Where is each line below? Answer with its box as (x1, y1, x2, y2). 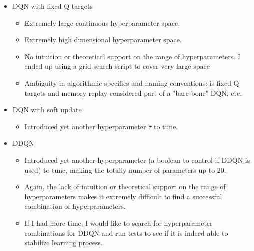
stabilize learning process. (24, 237, 103, 248)
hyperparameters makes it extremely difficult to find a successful (24, 191, 222, 201)
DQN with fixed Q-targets (12, 1, 93, 11)
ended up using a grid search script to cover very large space (24, 61, 210, 71)
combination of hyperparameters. (24, 201, 126, 211)
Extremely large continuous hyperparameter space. (24, 17, 180, 28)
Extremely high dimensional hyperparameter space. (24, 34, 182, 45)
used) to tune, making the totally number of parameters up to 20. (24, 164, 226, 175)
